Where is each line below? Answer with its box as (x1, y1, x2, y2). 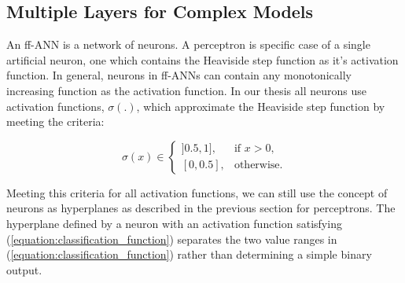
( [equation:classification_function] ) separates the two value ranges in (6, 230, 337, 247)
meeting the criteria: (6, 113, 105, 130)
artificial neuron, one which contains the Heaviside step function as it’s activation (6, 51, 399, 68)
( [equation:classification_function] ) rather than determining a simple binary (6, 246, 372, 263)
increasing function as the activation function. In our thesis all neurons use (6, 82, 366, 98)
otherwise (234, 160, 280, 171)
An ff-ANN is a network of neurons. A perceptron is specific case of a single (6, 36, 370, 53)
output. (6, 261, 42, 277)
